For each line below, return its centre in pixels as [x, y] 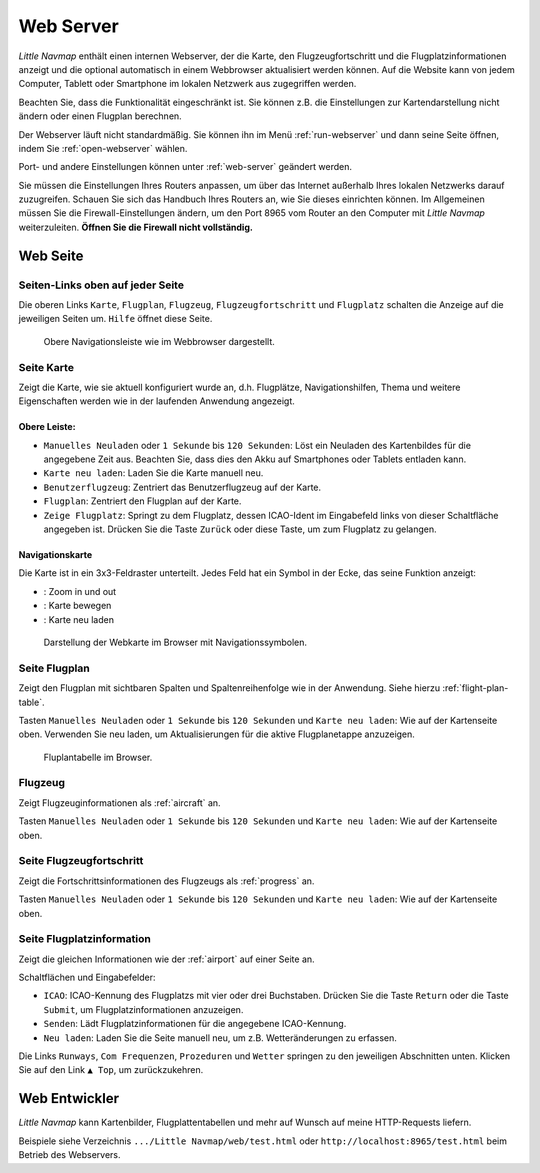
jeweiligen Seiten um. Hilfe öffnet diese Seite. [115, 319]
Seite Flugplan [54, 668]
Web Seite [51, 255]
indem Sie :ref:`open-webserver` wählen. [103, 148]
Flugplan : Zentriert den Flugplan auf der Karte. [142, 501]
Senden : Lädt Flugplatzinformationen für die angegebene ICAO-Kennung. [195, 1024]
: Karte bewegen [77, 606]
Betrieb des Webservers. [69, 1155]
